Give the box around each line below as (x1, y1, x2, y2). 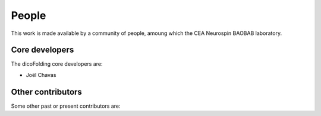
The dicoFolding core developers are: (11, 60, 103, 67)
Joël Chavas (26, 71, 56, 78)
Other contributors (11, 86, 83, 97)
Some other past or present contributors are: (11, 102, 121, 109)
